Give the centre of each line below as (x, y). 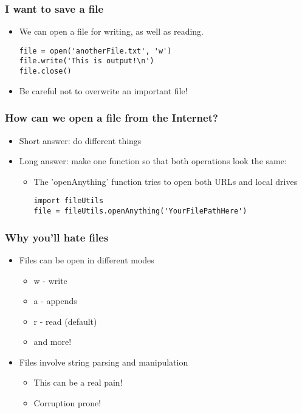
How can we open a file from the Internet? (112, 118)
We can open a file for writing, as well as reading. (112, 31)
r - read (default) (65, 321)
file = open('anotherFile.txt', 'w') (95, 51)
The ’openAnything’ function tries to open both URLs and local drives (166, 181)
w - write (50, 280)
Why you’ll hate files (57, 237)
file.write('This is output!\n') (87, 61)
